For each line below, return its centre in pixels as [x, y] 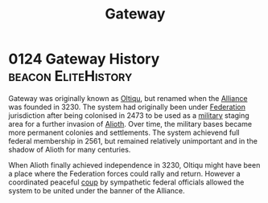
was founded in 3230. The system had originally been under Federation [127, 107]
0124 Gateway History [84, 59]
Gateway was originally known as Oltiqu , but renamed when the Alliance [128, 98]
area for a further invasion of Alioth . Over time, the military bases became [130, 124]
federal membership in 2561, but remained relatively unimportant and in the [133, 140]
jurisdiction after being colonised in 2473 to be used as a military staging [129, 115]
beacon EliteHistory [70, 76]
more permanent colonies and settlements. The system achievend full [124, 132]
